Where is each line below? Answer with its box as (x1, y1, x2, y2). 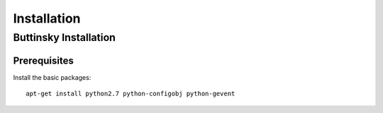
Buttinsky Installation (13, 31, 116, 44)
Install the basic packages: (13, 73, 91, 81)
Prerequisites (13, 54, 74, 66)
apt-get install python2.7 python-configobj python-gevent (26, 90, 235, 98)
